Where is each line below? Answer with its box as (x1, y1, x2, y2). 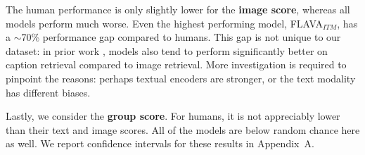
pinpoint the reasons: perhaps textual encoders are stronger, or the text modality (6, 70, 356, 85)
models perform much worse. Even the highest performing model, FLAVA (6, 15, 323, 30)
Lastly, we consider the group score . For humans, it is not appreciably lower (6, 108, 340, 123)
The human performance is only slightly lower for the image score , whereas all (6, 2, 350, 16)
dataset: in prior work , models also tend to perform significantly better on (6, 43, 328, 58)
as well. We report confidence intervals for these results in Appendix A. (6, 136, 314, 151)
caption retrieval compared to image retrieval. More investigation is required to (6, 57, 347, 72)
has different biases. (6, 85, 91, 99)
